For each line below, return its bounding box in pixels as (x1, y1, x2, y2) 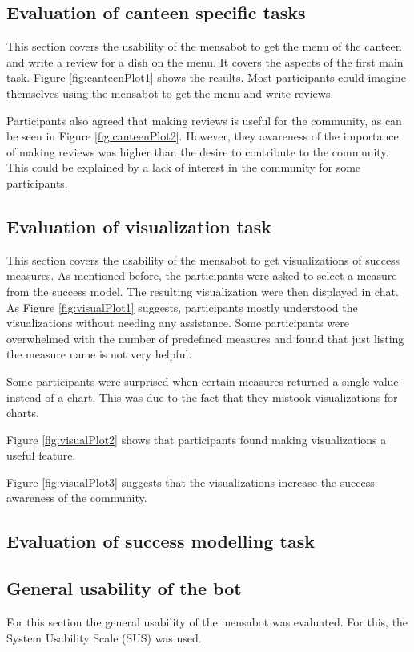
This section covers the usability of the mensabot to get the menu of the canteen (6, 38, 402, 55)
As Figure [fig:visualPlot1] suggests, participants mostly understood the (6, 298, 358, 315)
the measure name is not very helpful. (6, 346, 192, 362)
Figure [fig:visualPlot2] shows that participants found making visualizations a (6, 431, 387, 447)
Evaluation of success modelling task (6, 528, 315, 553)
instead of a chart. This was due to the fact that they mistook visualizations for (6, 388, 398, 405)
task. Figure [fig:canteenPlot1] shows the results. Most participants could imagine (6, 69, 406, 86)
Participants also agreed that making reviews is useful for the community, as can (6, 111, 402, 128)
